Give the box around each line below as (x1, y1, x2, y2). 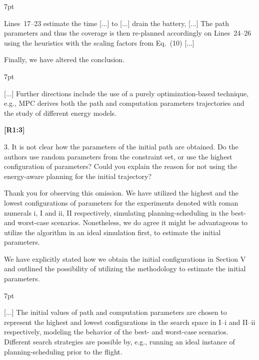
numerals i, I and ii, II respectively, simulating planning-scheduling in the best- (4, 207, 246, 218)
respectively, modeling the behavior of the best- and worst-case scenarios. (4, 326, 228, 337)
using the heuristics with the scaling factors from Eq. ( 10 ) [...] (4, 37, 194, 48)
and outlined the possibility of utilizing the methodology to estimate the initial (4, 263, 246, 274)
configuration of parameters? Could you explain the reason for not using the (4, 161, 237, 171)
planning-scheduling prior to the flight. (4, 346, 122, 356)
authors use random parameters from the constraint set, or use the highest (4, 151, 232, 161)
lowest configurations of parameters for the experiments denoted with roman (4, 197, 238, 208)
